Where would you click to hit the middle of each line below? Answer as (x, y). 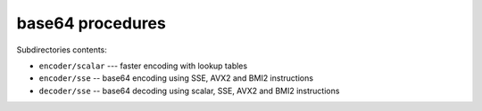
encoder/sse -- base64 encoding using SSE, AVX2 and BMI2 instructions (176, 78)
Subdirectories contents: (62, 50)
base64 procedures (91, 23)
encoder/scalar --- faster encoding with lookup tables (143, 66)
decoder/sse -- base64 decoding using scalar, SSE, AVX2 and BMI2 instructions (189, 91)
